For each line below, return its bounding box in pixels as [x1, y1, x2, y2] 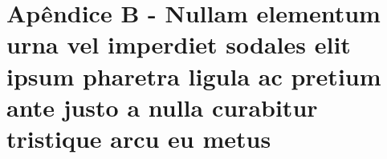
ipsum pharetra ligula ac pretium [6, 59, 381, 92]
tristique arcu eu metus [6, 121, 271, 154]
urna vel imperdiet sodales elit [6, 28, 351, 61]
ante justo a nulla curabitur [6, 90, 318, 123]
